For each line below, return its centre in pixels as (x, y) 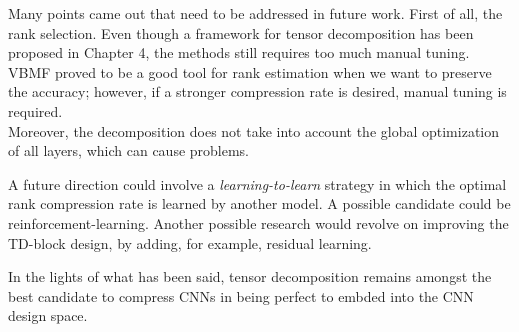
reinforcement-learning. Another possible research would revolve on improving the (258, 222)
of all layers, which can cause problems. (129, 150)
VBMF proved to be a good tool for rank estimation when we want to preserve (250, 71)
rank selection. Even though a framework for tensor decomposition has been (241, 32)
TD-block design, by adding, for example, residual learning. (190, 242)
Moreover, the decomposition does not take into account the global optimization (254, 130)
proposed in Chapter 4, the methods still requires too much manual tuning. (239, 52)
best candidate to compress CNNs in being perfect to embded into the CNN (241, 295)
